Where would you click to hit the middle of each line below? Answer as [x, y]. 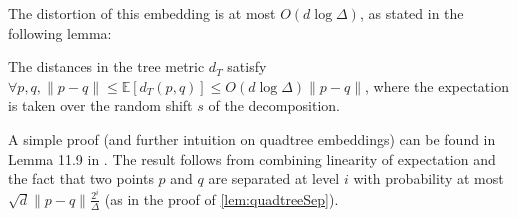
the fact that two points [81, 178]
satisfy [247, 66]
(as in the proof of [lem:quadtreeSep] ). [221, 198]
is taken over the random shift [100, 105]
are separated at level [274, 178]
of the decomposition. [274, 105]
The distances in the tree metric [106, 66]
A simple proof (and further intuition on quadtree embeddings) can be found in [252, 138]
